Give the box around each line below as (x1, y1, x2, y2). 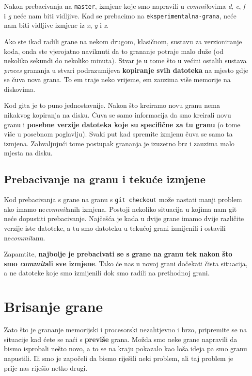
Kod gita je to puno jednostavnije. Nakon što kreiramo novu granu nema (4, 100, 220, 110)
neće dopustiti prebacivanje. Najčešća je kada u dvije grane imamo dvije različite (4, 213, 244, 223)
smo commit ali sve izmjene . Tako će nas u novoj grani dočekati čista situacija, (4, 258, 248, 268)
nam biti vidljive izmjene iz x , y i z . (4, 20, 109, 30)
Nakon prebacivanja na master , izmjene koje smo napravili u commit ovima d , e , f (4, 1, 245, 11)
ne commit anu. (4, 232, 45, 242)
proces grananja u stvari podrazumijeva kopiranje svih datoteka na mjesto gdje (4, 65, 249, 75)
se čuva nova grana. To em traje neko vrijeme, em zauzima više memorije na (4, 74, 231, 85)
